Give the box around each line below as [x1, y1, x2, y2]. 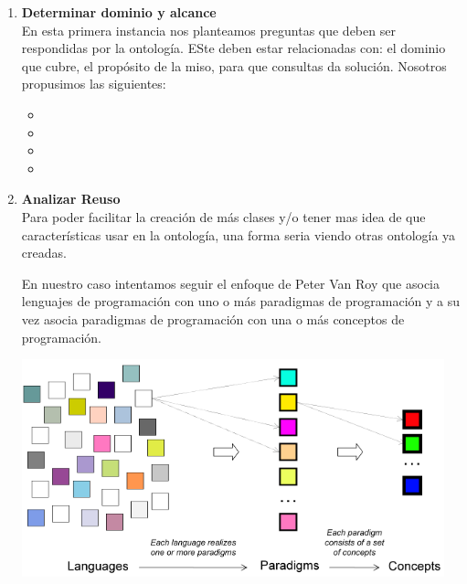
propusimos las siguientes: [21, 74, 166, 93]
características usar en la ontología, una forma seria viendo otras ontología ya [21, 225, 456, 244]
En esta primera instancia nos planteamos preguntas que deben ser [21, 20, 396, 39]
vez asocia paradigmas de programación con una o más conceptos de [21, 309, 405, 328]
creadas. [21, 243, 67, 262]
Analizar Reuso [21, 189, 121, 208]
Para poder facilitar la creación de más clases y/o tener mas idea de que [21, 207, 426, 226]
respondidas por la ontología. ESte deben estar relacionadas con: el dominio [21, 38, 446, 58]
